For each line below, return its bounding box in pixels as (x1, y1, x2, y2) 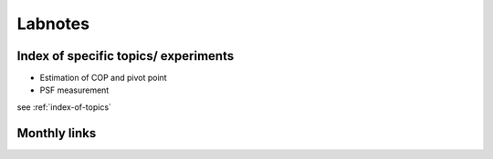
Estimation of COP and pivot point (39, 73, 168, 84)
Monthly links (16, 125, 97, 141)
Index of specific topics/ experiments (16, 48, 235, 64)
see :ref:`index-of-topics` (16, 101, 111, 113)
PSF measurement (39, 84, 110, 95)
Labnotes (16, 14, 90, 34)
